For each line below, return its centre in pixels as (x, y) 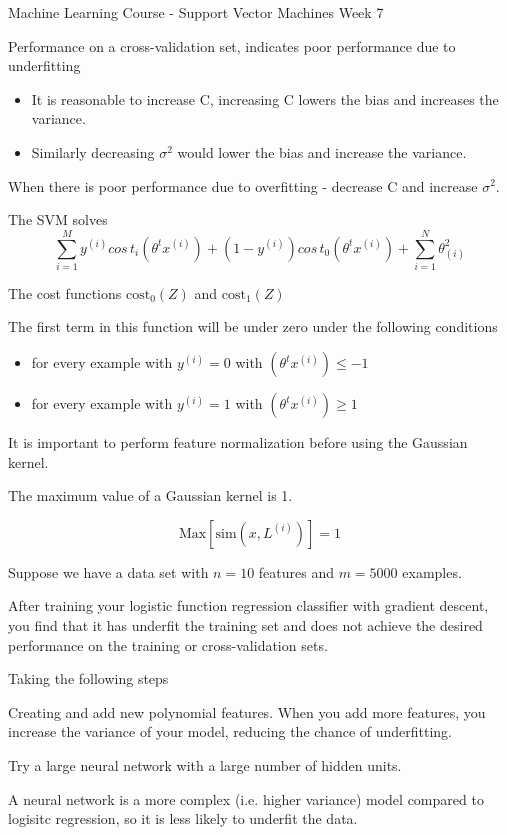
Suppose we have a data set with (108, 571)
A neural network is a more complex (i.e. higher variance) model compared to (246, 798)
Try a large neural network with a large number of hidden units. (205, 765)
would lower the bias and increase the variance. (322, 151)
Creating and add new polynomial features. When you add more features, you (247, 711)
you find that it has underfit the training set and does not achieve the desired (245, 625)
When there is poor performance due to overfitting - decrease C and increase (243, 185)
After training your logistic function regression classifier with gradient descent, (248, 605)
